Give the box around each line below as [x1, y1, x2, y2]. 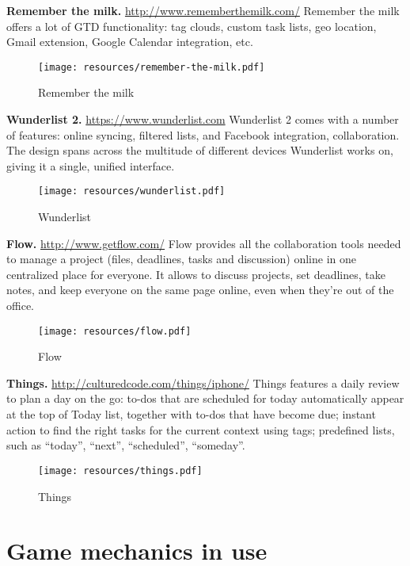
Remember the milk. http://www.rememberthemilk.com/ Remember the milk [6, 2, 400, 18]
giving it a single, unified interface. [6, 157, 175, 174]
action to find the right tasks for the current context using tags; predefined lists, [6, 421, 395, 438]
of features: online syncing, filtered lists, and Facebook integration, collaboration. [6, 126, 400, 143]
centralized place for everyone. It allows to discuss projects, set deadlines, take [6, 266, 385, 282]
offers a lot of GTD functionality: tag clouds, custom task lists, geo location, [6, 17, 377, 34]
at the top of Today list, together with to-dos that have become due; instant [6, 406, 376, 423]
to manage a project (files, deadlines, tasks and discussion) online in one [6, 250, 356, 267]
